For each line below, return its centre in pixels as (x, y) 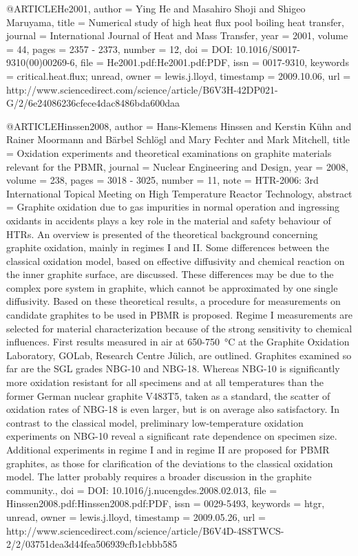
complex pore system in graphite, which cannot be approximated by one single (172, 287)
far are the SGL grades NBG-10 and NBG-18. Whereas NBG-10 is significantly (173, 368)
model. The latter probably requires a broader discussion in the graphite (159, 477)
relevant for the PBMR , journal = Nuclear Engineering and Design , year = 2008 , (177, 166)
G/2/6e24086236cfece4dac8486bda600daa (93, 103)
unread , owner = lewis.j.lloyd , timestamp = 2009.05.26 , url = (136, 516)
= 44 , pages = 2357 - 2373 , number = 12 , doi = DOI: (119, 49)
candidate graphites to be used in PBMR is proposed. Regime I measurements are (180, 315)
